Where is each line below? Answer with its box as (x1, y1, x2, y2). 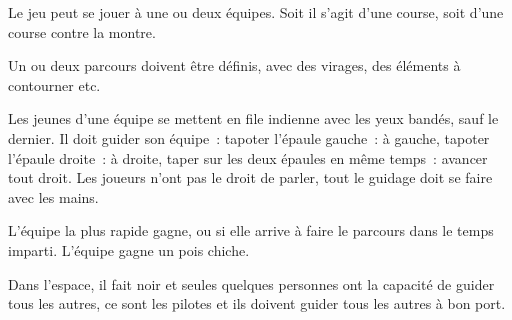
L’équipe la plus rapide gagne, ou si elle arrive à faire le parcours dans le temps (8, 220, 494, 241)
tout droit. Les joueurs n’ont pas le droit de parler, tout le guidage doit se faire (8, 167, 493, 188)
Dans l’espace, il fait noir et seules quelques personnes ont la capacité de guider (8, 273, 495, 294)
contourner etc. (8, 74, 101, 95)
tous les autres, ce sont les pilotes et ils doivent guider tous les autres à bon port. (8, 293, 506, 314)
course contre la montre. (8, 21, 156, 42)
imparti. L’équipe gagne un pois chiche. (8, 239, 250, 260)
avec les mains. (8, 186, 99, 207)
